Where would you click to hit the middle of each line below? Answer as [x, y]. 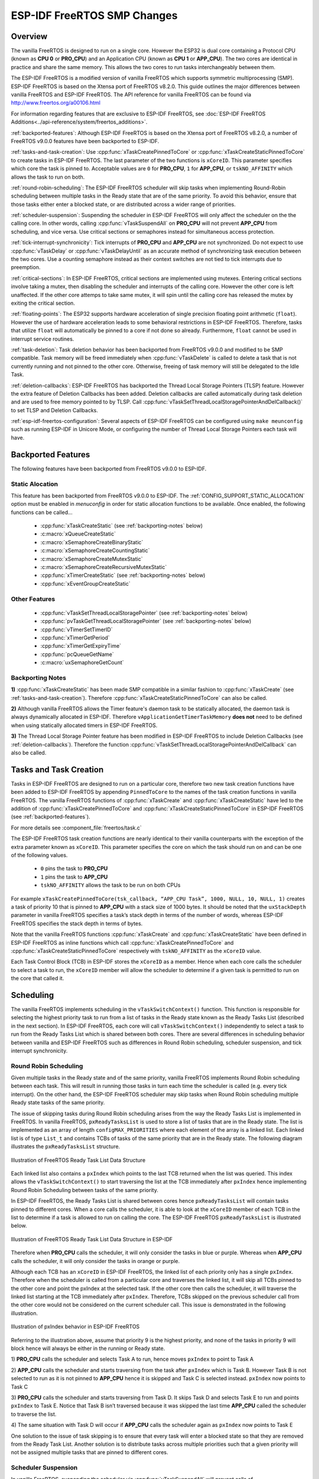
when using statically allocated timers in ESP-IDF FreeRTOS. [84, 725]
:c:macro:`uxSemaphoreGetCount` [82, 663]
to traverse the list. [34, 1414]
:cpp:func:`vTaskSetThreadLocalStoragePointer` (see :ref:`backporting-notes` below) [144, 613]
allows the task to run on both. [48, 177]
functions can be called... [42, 512]
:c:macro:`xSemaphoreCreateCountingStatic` [95, 551]
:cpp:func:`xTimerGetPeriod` [75, 637]
